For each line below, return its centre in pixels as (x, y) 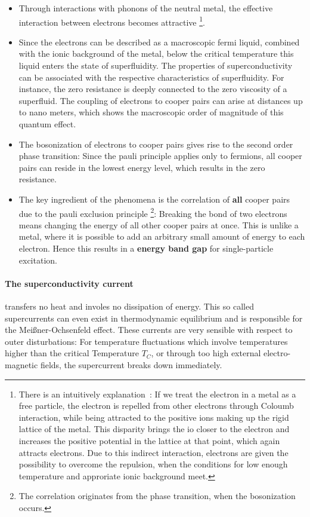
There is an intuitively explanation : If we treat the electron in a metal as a (157, 394)
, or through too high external (206, 353)
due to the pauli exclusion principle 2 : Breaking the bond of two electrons (153, 212)
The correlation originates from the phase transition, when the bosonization (157, 496)
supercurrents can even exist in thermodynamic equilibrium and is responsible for (154, 318)
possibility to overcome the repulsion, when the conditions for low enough (153, 464)
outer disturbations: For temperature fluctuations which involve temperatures (146, 341)
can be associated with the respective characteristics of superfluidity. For (151, 77)
